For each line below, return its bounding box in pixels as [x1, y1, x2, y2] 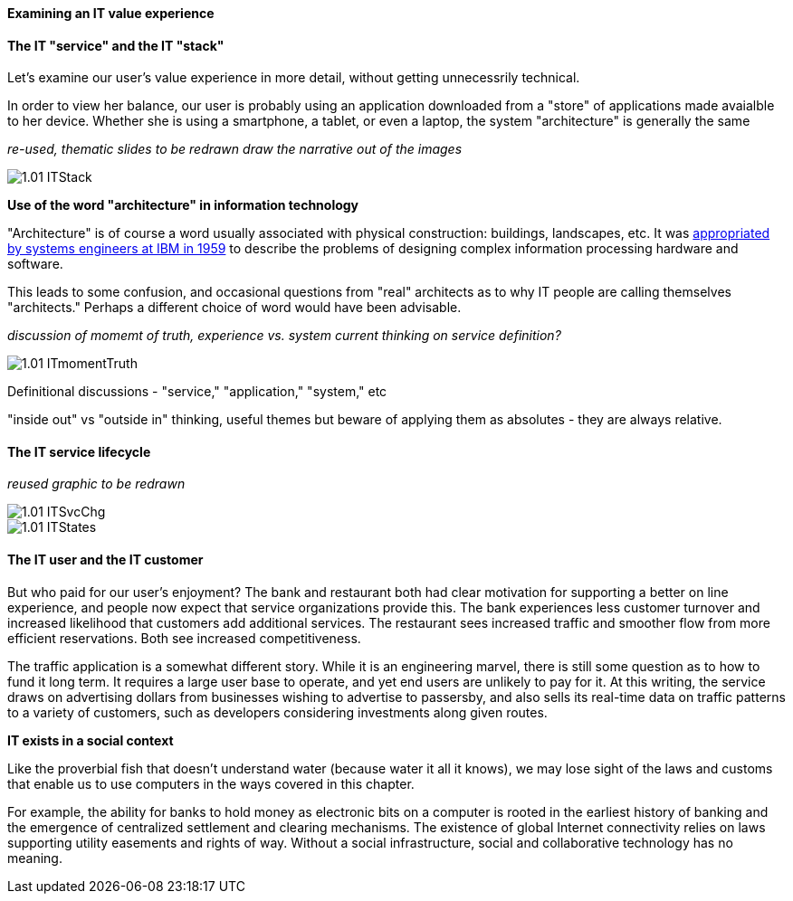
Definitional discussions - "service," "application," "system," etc [7, 384, 387, 400]
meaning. [7, 849, 62, 866]
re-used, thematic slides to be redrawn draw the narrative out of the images [7, 141, 463, 157]
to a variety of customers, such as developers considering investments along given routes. [7, 704, 548, 720]
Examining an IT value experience [7, 5, 215, 21]
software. [7, 256, 63, 272]
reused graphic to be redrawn [7, 476, 186, 492]
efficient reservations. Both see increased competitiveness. [7, 630, 361, 646]
